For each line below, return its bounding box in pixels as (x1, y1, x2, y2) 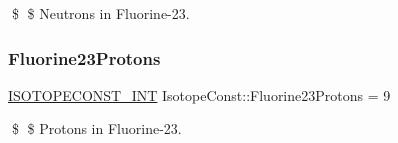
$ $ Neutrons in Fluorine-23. (11, 3, 190, 23)
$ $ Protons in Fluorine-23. (11, 118, 182, 139)
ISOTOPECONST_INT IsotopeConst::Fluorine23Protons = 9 (8, 84, 391, 105)
